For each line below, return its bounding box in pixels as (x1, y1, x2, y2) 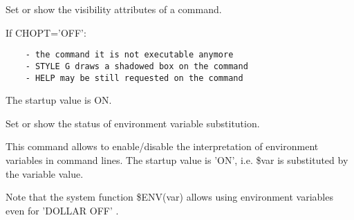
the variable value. (6, 166, 84, 181)
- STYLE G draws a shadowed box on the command (25, 61, 248, 71)
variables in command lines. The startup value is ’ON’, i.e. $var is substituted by (6, 152, 348, 167)
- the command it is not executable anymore (25, 50, 234, 60)
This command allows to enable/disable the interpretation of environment (6, 139, 319, 154)
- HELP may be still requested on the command (25, 73, 243, 83)
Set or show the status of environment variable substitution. (6, 116, 260, 130)
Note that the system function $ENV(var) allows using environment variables (6, 190, 333, 204)
